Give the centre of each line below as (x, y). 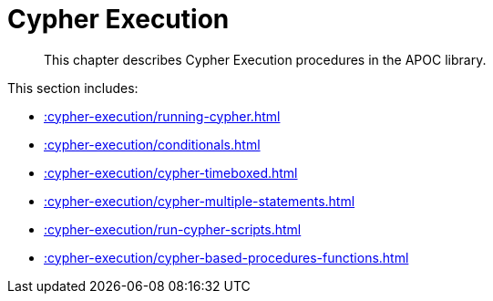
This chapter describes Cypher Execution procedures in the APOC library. (265, 59)
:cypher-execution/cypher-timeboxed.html (171, 172)
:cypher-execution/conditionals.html (152, 144)
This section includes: (73, 88)
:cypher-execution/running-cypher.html (162, 116)
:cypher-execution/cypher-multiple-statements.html (200, 201)
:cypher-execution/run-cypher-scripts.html (173, 229)
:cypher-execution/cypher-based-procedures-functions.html (226, 257)
